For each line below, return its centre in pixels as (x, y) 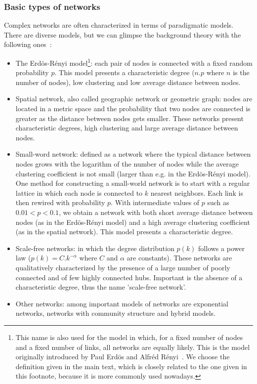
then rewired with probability (60, 202)
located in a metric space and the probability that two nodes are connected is (133, 108)
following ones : (28, 44)
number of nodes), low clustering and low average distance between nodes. (128, 82)
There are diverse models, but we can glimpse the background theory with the (123, 34)
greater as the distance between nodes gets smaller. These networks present (129, 118)
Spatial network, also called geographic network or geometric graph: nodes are (134, 99)
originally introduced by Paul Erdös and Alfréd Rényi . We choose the (123, 357)
